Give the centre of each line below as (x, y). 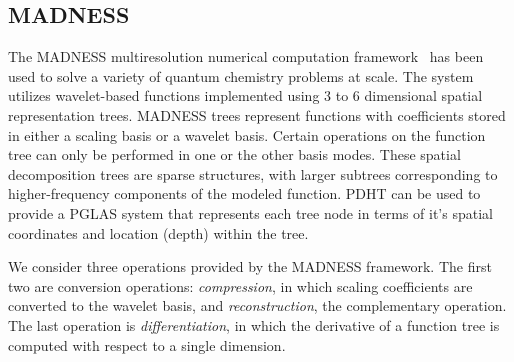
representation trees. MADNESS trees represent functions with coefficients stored (257, 114)
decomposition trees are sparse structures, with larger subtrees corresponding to (253, 173)
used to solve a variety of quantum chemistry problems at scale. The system (241, 75)
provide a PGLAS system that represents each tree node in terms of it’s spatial (250, 212)
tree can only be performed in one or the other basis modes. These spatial (234, 154)
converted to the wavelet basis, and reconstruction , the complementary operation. (257, 305)
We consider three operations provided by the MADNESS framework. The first (250, 266)
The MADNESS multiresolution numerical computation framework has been (246, 56)
